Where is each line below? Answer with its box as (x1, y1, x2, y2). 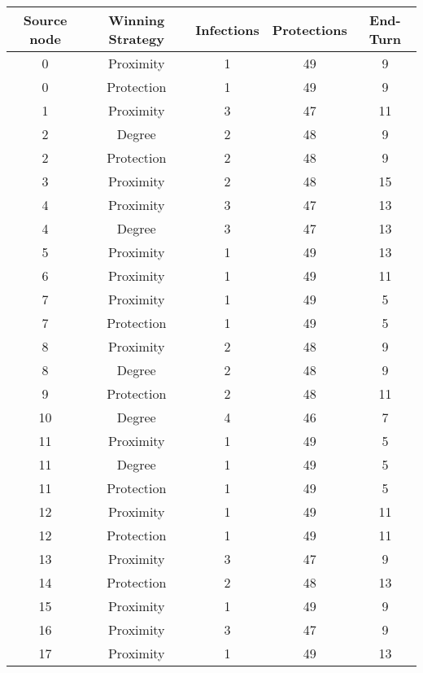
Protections (272, 20, 347, 39)
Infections (195, 20, 259, 39)
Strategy (108, 29, 164, 48)
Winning (108, 11, 165, 29)
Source (23, 11, 68, 29)
